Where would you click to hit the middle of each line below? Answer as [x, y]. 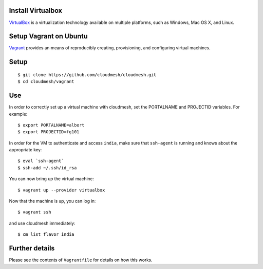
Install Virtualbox [36, 10]
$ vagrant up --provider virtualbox [61, 190]
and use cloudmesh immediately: [42, 223]
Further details [32, 248]
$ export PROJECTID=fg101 [49, 132]
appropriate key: [26, 150]
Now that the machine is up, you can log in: [52, 201]
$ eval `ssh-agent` [41, 161]
